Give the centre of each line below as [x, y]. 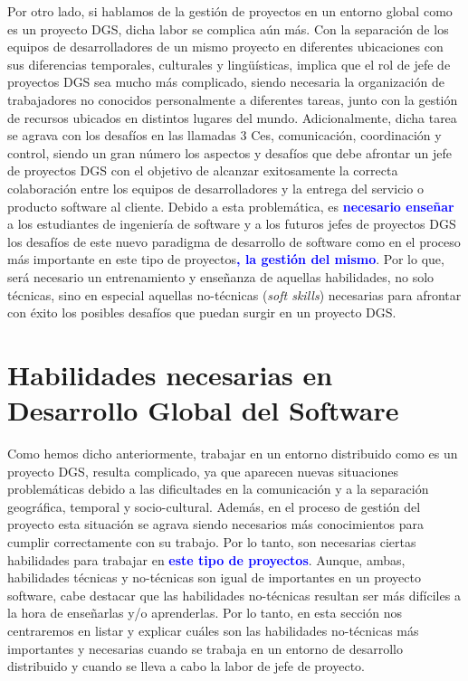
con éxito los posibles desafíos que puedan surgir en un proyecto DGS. [202, 312]
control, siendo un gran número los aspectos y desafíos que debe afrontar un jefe [230, 152]
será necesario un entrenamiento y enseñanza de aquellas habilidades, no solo [221, 276]
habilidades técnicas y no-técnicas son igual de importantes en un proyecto [215, 577]
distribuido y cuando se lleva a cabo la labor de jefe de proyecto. [186, 666]
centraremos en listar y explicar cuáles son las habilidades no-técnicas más [213, 630]
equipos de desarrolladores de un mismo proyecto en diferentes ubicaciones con [225, 47]
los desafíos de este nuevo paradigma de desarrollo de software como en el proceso [234, 241]
